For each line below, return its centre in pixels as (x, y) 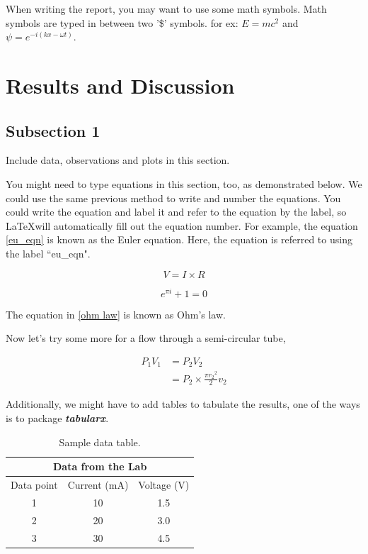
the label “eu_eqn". (48, 253)
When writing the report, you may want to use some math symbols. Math (166, 9)
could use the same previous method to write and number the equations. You (173, 198)
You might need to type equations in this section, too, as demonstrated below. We (184, 183)
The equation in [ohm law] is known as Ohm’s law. (116, 314)
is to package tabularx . (57, 417)
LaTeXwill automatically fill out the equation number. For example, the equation (182, 225)
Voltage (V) (164, 485)
